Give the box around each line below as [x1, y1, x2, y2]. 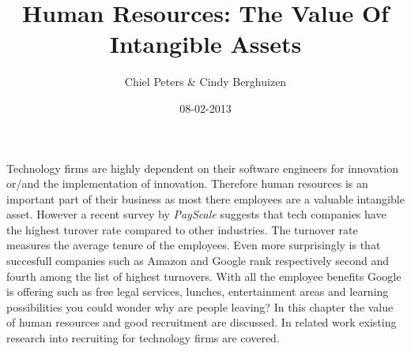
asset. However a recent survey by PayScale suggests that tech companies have [6, 206, 386, 222]
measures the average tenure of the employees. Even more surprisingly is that [6, 237, 381, 253]
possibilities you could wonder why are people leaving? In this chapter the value [6, 298, 394, 315]
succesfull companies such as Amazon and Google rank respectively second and [6, 252, 390, 269]
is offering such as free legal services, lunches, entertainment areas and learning [6, 283, 389, 300]
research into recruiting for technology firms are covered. [6, 330, 280, 346]
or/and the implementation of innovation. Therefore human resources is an [6, 175, 368, 192]
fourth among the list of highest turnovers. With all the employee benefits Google [6, 267, 402, 284]
